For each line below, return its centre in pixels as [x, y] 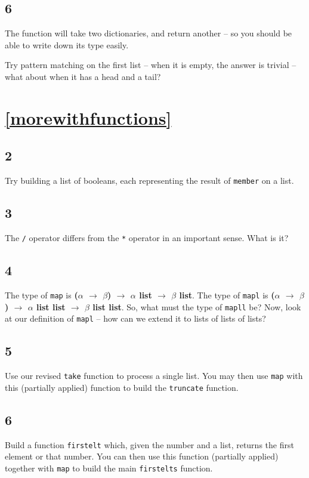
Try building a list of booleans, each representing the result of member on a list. [149, 181]
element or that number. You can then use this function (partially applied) [142, 456]
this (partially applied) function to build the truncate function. [122, 387]
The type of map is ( [41, 294]
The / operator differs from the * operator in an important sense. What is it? [147, 238]
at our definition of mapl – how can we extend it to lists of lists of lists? [135, 318]
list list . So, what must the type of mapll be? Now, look [197, 306]
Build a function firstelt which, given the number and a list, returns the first [149, 444]
